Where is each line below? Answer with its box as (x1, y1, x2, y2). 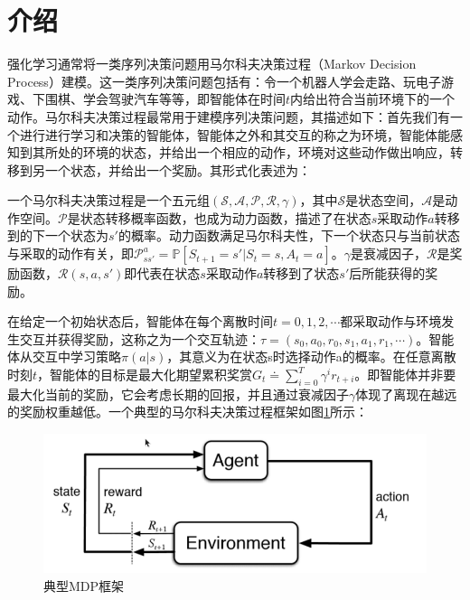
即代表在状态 (124, 264, 201, 283)
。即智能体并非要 (354, 365, 456, 384)
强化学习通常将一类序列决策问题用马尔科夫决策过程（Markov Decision (7, 54, 417, 73)
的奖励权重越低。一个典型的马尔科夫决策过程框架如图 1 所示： (7, 402, 368, 421)
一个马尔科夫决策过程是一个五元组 (7, 191, 210, 210)
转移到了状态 (263, 264, 340, 283)
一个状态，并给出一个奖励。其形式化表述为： (44, 160, 311, 179)
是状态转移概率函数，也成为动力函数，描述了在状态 (67, 208, 371, 227)
